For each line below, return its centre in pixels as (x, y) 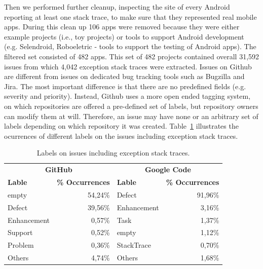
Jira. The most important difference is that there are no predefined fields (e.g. (125, 86)
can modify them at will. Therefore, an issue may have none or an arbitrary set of (131, 116)
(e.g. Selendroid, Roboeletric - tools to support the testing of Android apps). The (130, 46)
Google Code (168, 169)
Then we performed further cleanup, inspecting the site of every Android (117, 7)
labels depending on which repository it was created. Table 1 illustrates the (121, 126)
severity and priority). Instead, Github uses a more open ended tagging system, (127, 96)
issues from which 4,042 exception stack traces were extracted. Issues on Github (128, 66)
